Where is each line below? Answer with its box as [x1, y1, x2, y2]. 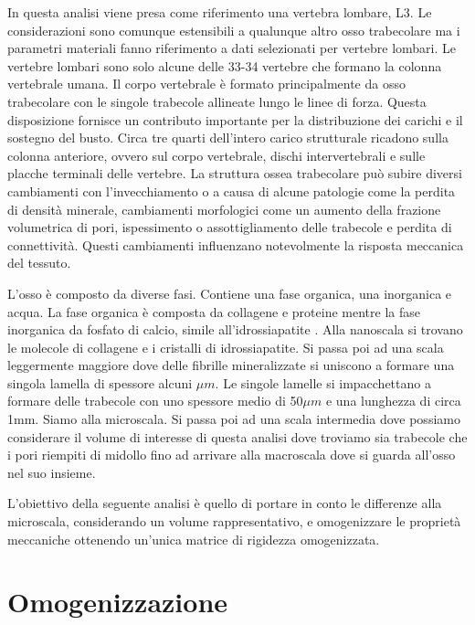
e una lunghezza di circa [325, 391, 461, 410]
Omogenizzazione [7, 583, 228, 620]
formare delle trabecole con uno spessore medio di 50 [7, 391, 303, 410]
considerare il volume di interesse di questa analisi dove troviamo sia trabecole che [7, 427, 468, 446]
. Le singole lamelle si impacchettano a [215, 373, 431, 392]
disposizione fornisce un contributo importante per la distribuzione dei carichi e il [7, 110, 463, 129]
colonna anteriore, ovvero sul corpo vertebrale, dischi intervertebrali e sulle [7, 145, 426, 164]
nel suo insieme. [7, 462, 96, 482]
